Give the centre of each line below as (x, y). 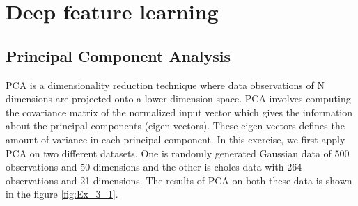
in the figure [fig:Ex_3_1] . (62, 194)
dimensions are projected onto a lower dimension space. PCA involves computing (178, 98)
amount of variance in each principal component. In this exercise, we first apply (176, 139)
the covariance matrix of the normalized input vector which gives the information (179, 112)
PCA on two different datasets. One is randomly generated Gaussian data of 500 (178, 153)
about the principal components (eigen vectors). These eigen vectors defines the (175, 126)
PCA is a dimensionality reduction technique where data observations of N (165, 85)
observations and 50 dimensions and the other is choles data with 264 (154, 167)
